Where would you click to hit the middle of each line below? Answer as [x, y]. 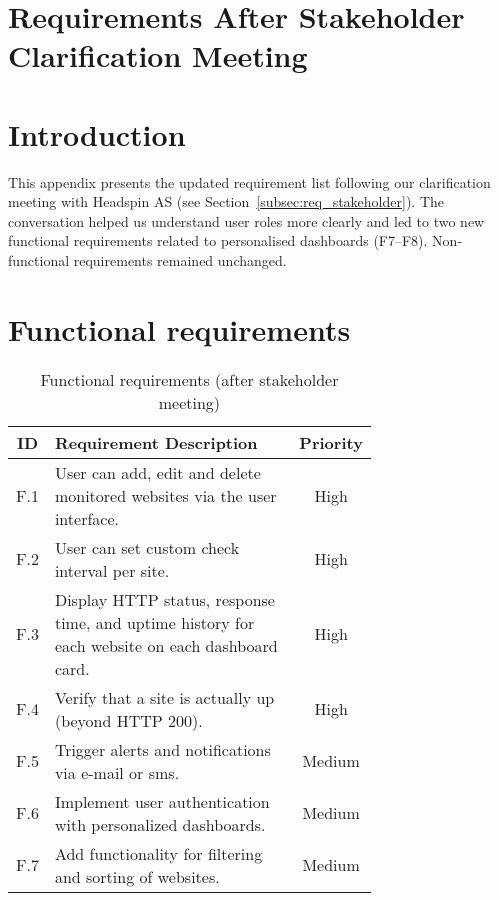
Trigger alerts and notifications [162, 749]
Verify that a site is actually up [164, 697]
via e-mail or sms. [117, 772]
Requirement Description [156, 442]
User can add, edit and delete [157, 472]
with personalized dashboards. [160, 824]
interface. [86, 518]
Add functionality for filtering [158, 853]
